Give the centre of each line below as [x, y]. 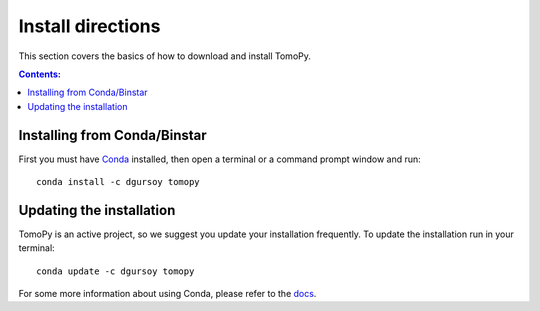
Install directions [89, 26]
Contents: [40, 74]
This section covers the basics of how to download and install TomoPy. [165, 56]
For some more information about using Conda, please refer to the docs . [167, 294]
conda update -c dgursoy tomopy [115, 271]
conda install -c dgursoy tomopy [118, 182]
